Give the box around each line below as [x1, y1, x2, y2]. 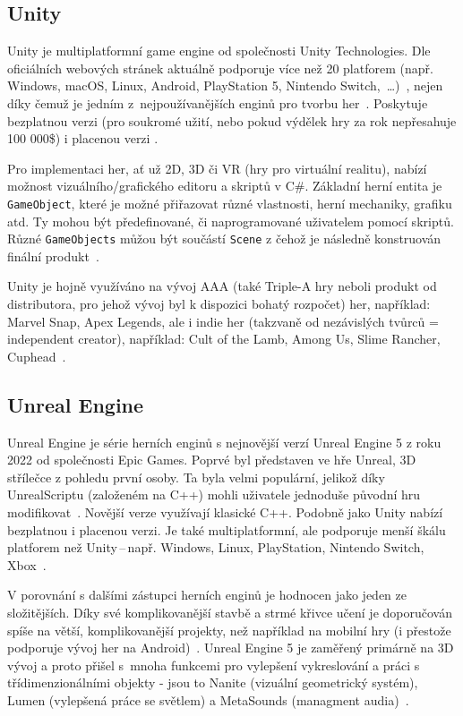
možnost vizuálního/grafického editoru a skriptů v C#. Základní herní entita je [7, 176, 442, 195]
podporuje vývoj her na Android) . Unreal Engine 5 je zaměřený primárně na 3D [7, 638, 454, 657]
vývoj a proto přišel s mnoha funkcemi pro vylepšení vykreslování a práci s [7, 655, 420, 674]
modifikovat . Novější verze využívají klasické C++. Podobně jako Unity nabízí [7, 503, 443, 521]
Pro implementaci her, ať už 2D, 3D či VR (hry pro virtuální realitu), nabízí [7, 158, 427, 177]
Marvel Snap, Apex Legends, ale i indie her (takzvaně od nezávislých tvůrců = [7, 311, 439, 330]
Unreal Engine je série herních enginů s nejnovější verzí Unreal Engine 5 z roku [7, 432, 442, 451]
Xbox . [7, 555, 47, 574]
